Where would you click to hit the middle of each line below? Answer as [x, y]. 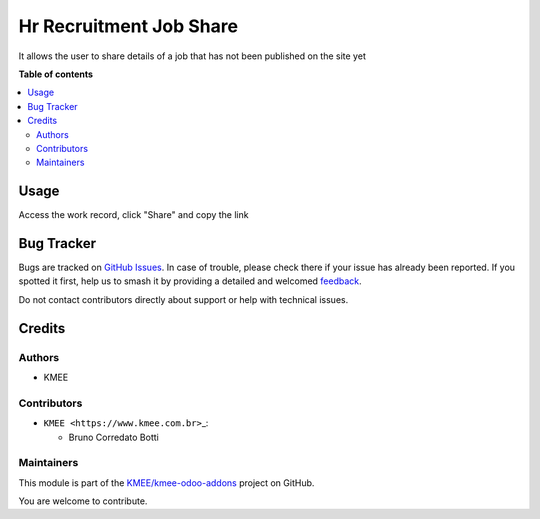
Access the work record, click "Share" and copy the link [133, 215]
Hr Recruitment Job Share [128, 26]
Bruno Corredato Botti [113, 437]
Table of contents [56, 74]
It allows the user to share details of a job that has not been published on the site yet [192, 56]
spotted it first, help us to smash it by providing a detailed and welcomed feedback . [190, 281]
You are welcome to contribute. [83, 501]
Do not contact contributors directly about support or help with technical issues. [183, 299]
